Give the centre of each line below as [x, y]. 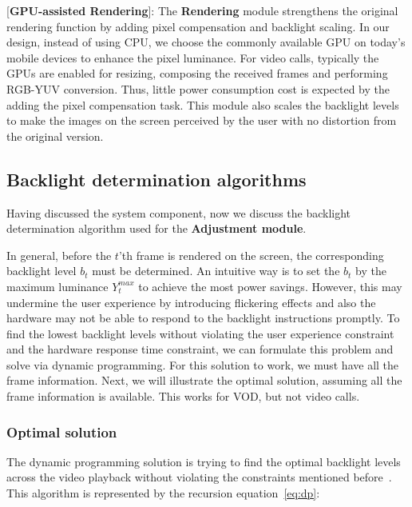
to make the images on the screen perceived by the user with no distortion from [202, 120]
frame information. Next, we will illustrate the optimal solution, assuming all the [204, 380]
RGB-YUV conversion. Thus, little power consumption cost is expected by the [198, 88]
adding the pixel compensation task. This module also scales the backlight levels [203, 104]
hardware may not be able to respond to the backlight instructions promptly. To [203, 318]
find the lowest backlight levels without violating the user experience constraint [200, 333]
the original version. [55, 136]
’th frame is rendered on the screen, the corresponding [251, 255]
